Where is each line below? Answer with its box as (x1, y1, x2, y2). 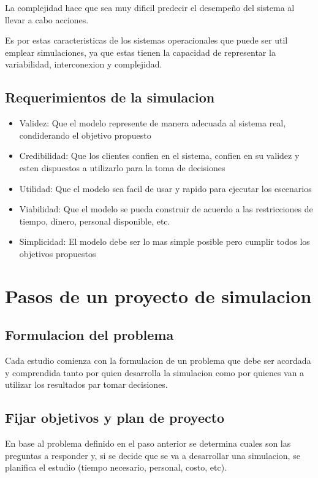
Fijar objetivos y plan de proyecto (5, 408, 225, 427)
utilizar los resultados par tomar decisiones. (5, 378, 168, 391)
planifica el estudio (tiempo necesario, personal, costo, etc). (5, 461, 227, 474)
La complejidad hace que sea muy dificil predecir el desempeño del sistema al (5, 1, 295, 13)
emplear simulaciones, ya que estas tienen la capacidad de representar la (5, 45, 276, 58)
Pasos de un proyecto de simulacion (5, 283, 312, 308)
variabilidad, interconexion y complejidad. (5, 58, 162, 71)
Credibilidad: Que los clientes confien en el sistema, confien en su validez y (19, 149, 300, 162)
